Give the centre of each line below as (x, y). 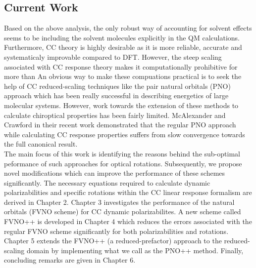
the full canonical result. (41, 144)
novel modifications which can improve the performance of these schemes (115, 173)
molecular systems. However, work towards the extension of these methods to (121, 105)
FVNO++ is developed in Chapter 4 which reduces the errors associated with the (128, 221)
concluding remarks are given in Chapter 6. (70, 260)
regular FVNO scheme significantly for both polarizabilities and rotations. (116, 231)
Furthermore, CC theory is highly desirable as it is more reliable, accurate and (123, 47)
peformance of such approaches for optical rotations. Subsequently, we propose (123, 163)
